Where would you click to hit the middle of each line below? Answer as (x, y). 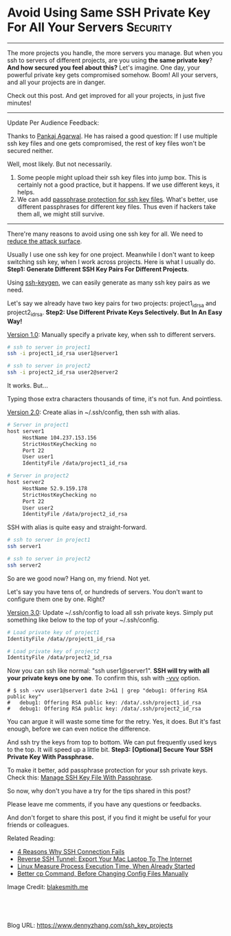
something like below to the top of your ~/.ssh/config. (83, 620)
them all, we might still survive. (61, 214)
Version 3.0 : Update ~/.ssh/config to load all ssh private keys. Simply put (110, 612)
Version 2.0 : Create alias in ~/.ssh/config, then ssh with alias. (93, 412)
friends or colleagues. (38, 825)
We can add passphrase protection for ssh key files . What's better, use (118, 199)
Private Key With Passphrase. (51, 757)
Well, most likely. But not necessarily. (59, 164)
